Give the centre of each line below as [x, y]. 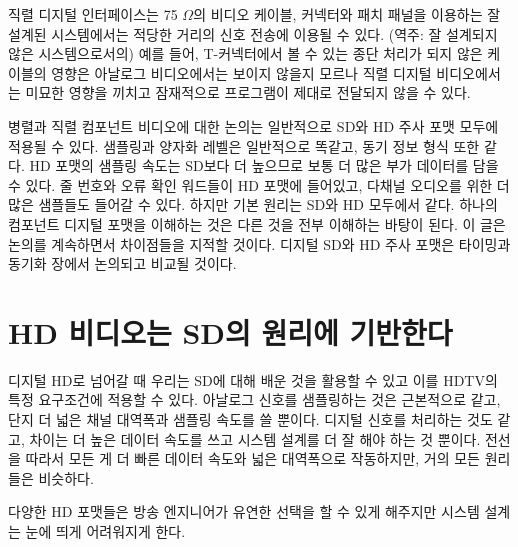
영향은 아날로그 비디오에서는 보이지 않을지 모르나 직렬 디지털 [241, 72]
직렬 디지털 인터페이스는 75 [93, 14]
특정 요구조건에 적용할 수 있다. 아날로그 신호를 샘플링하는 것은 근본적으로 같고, [254, 399]
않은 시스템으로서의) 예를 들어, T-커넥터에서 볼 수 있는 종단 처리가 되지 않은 [245, 53]
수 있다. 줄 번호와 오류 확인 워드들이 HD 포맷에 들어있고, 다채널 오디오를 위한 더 [259, 184]
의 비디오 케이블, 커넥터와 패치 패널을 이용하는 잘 [347, 14]
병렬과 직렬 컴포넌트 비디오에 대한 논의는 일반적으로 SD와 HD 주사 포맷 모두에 [253, 125]
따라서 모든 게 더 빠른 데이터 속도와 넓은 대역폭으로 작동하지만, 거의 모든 [252, 458]
